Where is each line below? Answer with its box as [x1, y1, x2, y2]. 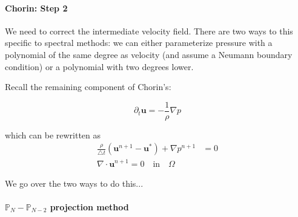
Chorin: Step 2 [5, 1, 68, 14]
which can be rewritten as [5, 128, 101, 141]
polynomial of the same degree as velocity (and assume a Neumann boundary [5, 48, 293, 60]
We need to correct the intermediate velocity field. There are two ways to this [5, 24, 293, 37]
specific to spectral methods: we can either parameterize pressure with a [5, 36, 273, 49]
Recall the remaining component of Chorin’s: [5, 80, 171, 93]
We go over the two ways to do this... [5, 177, 144, 189]
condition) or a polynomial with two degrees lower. [5, 60, 194, 73]
